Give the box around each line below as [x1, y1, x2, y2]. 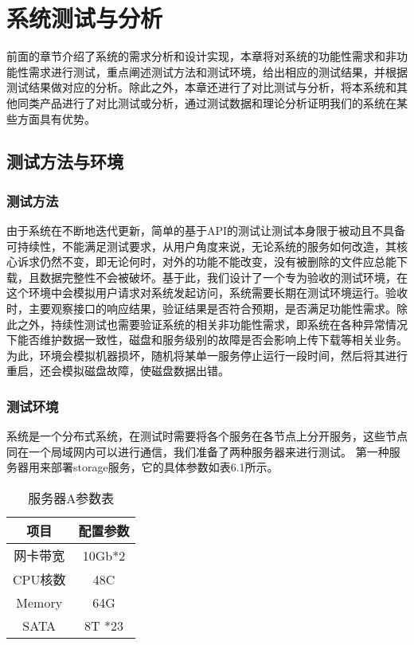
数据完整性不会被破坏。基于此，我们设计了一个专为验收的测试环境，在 [39, 268, 408, 285]
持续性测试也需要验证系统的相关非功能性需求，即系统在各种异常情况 [50, 315, 408, 332]
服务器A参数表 [28, 489, 115, 508]
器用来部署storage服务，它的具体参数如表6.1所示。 [17, 459, 279, 475]
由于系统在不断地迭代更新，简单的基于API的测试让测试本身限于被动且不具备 [6, 222, 406, 239]
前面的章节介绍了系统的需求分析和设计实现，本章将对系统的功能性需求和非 [6, 48, 396, 64]
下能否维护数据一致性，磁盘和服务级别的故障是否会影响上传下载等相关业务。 [6, 331, 408, 348]
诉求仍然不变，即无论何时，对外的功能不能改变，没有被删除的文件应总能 [17, 253, 396, 270]
